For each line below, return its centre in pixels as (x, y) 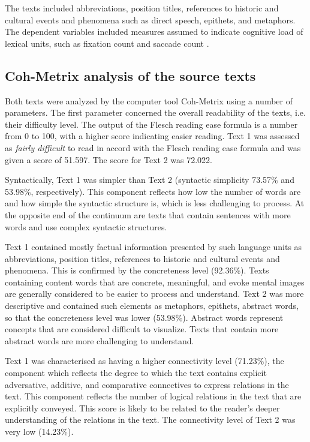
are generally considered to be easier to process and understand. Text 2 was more (154, 294)
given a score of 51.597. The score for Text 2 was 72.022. (109, 159)
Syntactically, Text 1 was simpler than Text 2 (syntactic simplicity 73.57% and (150, 180)
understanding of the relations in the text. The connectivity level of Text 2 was (150, 420)
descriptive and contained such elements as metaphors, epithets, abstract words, (152, 306)
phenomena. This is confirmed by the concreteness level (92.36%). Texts (137, 270)
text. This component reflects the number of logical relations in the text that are (153, 396)
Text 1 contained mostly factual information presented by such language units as (154, 247)
